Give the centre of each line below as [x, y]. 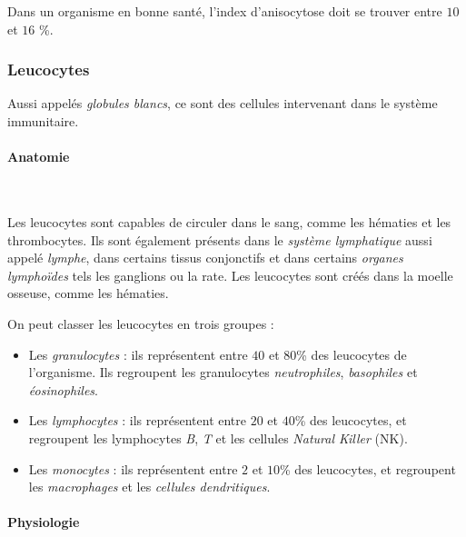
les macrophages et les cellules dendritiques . [149, 487]
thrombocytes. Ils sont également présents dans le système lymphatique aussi [220, 239]
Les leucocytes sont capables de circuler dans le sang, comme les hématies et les [229, 221]
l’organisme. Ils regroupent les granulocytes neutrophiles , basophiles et [223, 372]
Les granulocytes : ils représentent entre [138, 354]
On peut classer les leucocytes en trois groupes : [141, 323]
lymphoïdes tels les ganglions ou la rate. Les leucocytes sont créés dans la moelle [230, 275]
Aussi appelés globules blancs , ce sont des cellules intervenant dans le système [223, 103]
